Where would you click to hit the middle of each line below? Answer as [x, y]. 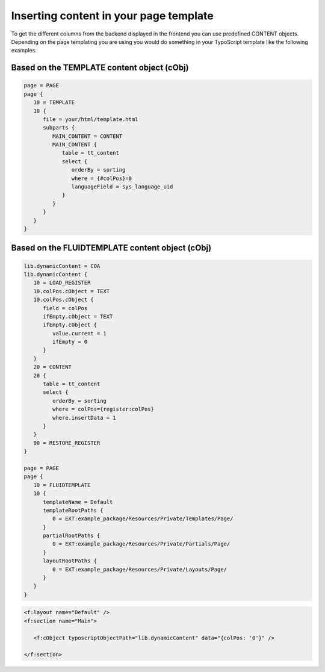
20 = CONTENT [53, 367]
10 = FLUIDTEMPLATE [62, 485]
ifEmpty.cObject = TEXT [78, 316]
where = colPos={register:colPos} [103, 409]
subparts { [59, 128]
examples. [24, 51]
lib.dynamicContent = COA [62, 266]
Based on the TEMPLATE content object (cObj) [100, 68]
